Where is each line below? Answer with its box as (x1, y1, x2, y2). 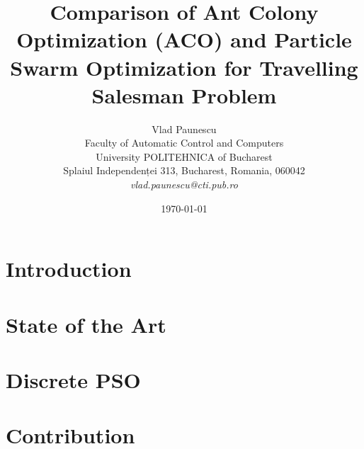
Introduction (6, 254, 132, 283)
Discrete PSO (6, 365, 141, 394)
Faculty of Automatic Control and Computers (84, 135, 284, 150)
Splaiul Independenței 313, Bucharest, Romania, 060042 (63, 163, 305, 178)
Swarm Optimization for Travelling (10, 52, 358, 81)
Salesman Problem (91, 80, 277, 109)
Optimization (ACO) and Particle (16, 25, 352, 54)
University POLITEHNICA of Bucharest (96, 149, 273, 164)
